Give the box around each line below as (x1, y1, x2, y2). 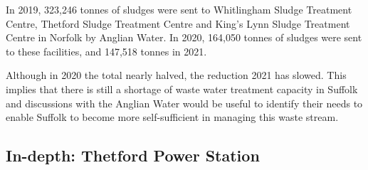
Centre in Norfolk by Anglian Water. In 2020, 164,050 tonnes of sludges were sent (6, 30, 362, 45)
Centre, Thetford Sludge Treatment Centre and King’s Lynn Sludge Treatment (6, 16, 350, 31)
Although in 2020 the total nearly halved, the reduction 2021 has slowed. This (6, 68, 347, 83)
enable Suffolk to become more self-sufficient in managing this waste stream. (6, 110, 339, 124)
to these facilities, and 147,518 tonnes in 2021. (6, 43, 207, 58)
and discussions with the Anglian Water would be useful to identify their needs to (6, 95, 363, 110)
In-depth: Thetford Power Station (6, 144, 260, 166)
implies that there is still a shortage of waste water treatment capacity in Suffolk (6, 81, 358, 96)
